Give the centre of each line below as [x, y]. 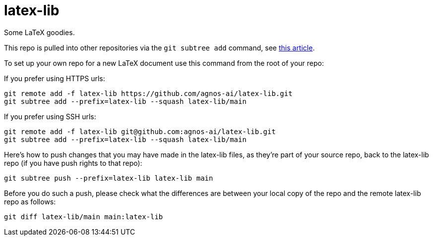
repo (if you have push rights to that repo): [73, 163]
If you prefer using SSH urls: [50, 116]
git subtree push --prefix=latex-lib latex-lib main [109, 178]
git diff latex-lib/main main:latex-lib [84, 216]
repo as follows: [30, 201]
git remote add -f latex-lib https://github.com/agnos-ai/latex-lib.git [148, 93]
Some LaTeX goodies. [39, 32]
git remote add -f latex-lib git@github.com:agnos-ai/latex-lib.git [140, 131]
